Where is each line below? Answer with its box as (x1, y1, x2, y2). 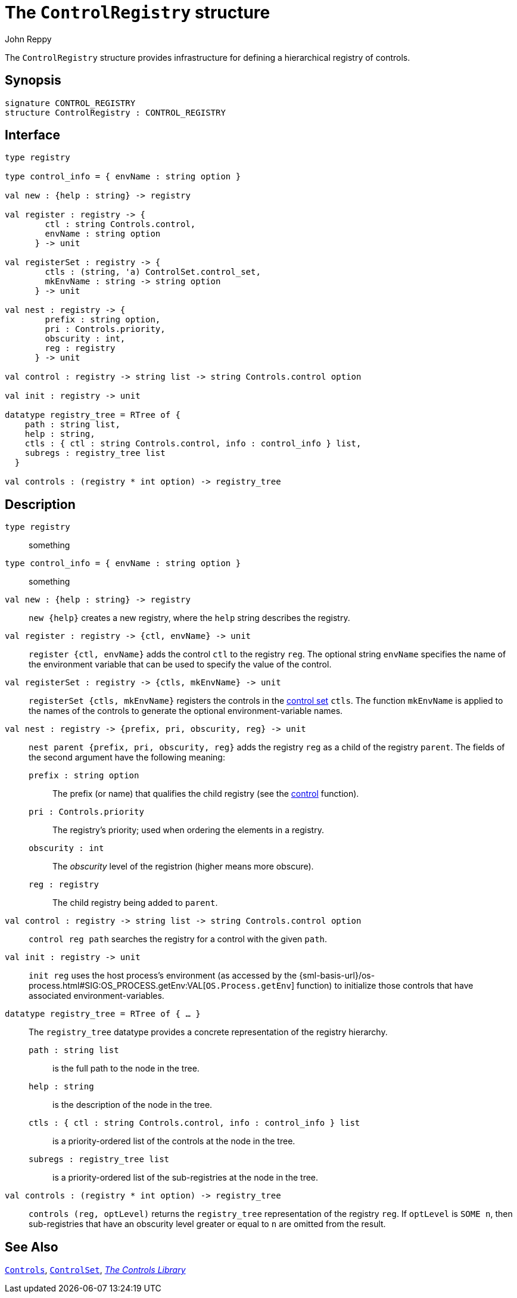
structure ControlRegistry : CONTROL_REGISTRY (5, 107, 226, 117)
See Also (5, 1239, 58, 1254)
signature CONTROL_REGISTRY (5, 98, 136, 108)
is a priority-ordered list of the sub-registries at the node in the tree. (52, 1172, 319, 1183)
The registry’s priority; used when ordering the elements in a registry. (52, 825, 324, 836)
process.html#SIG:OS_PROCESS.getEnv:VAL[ (29, 980, 206, 991)
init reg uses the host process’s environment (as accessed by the (29, 970, 297, 981)
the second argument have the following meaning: (29, 752, 225, 763)
